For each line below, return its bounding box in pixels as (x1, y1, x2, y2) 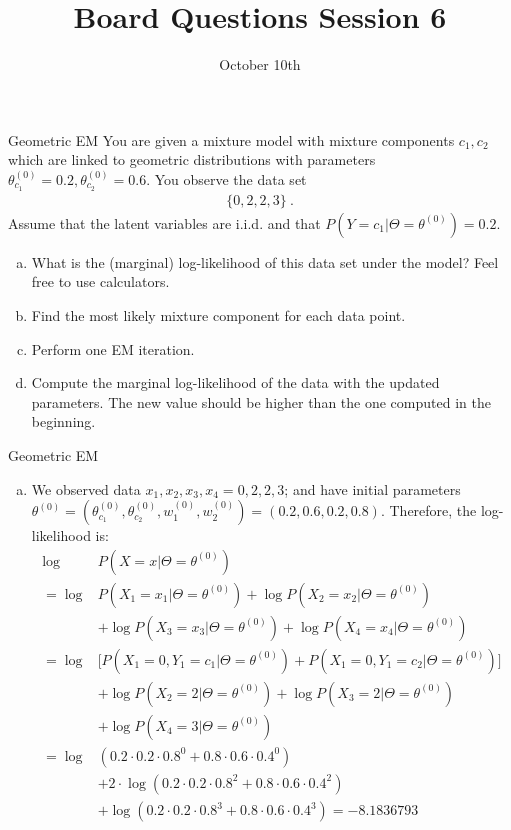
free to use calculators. (31, 271, 170, 292)
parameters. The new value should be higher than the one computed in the (31, 391, 491, 412)
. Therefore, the (380, 500, 477, 521)
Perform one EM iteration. (31, 338, 195, 359)
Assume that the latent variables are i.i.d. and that (8, 212, 321, 233)
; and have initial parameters (284, 478, 461, 499)
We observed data (31, 478, 141, 499)
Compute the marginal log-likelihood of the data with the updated (31, 372, 440, 393)
